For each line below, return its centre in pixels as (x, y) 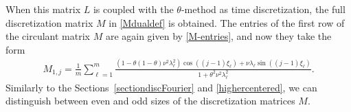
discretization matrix (49, 22)
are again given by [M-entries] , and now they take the (218, 36)
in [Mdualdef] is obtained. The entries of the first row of (227, 22)
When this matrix (43, 9)
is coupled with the (133, 9)
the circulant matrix (48, 36)
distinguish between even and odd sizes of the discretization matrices (150, 101)
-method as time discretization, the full (263, 9)
